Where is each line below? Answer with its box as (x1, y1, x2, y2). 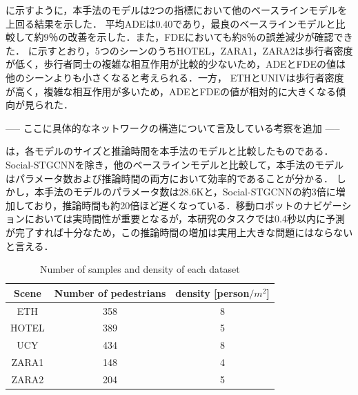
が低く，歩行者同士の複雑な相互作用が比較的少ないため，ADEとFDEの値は (6, 57, 346, 71)
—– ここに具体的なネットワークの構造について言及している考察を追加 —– (6, 120, 340, 135)
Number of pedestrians (54, 285, 166, 300)
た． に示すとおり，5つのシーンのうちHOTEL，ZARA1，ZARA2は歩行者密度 (6, 43, 353, 57)
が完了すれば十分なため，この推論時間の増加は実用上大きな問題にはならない (6, 224, 353, 239)
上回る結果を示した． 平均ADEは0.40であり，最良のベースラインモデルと (6, 16, 336, 30)
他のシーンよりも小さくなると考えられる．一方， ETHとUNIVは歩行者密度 (6, 70, 344, 84)
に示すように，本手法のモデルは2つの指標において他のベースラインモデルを (6, 3, 348, 17)
